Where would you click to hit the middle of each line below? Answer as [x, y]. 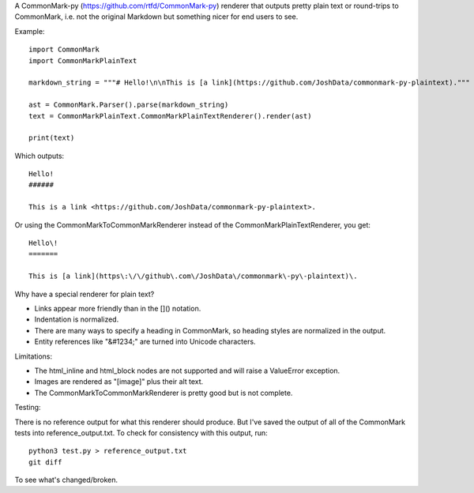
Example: [30, 31]
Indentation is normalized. [77, 319]
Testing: [28, 408]
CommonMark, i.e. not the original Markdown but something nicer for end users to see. [156, 17]
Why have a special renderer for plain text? [85, 294]
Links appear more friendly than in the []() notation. [118, 308]
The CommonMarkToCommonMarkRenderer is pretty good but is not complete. [164, 393]
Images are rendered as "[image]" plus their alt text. [119, 382]
